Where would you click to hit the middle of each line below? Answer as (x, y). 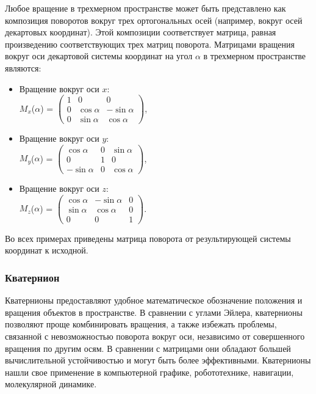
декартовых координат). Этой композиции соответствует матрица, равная (141, 32)
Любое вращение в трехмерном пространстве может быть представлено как (145, 8)
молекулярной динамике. (51, 384)
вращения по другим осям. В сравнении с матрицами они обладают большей (148, 348)
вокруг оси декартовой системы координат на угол (99, 56)
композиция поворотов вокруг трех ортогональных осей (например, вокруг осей (154, 20)
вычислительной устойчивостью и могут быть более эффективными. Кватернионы (158, 360)
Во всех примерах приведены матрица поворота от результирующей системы (148, 238)
